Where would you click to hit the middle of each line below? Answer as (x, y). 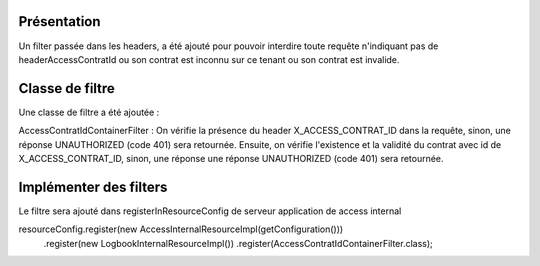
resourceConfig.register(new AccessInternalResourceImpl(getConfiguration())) (181, 229)
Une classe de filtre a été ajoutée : (89, 112)
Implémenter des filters (93, 186)
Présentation (59, 21)
